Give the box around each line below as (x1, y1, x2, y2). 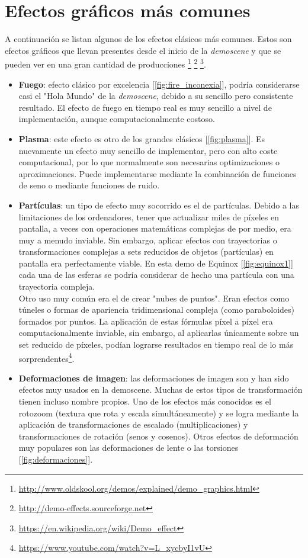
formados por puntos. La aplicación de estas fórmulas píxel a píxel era (18, 315, 273, 327)
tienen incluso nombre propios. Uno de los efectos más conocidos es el (18, 395, 271, 408)
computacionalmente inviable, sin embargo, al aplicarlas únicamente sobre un (18, 326, 299, 339)
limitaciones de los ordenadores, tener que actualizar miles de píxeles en (18, 210, 279, 223)
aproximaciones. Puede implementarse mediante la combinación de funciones (18, 167, 297, 179)
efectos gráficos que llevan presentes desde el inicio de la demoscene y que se (5, 44, 281, 56)
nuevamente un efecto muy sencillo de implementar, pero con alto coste (18, 144, 278, 156)
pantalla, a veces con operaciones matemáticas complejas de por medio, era (18, 222, 291, 235)
